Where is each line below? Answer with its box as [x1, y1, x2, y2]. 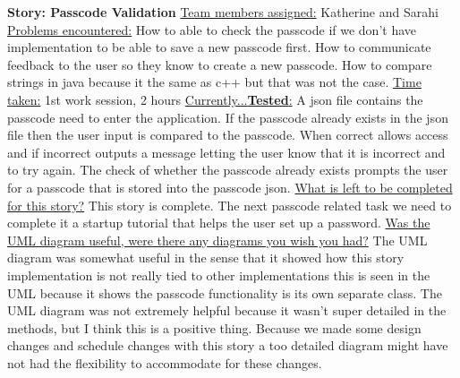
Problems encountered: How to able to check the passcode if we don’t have [7, 20, 417, 39]
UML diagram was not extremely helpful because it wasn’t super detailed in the [7, 301, 447, 320]
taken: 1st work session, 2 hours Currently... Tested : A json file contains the [7, 90, 423, 108]
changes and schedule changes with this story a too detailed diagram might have [7, 336, 448, 355]
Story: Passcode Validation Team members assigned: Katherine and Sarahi [7, 3, 439, 21]
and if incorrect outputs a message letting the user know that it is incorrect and [7, 142, 446, 161]
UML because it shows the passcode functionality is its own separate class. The [7, 283, 442, 302]
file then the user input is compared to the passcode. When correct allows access [7, 125, 448, 144]
